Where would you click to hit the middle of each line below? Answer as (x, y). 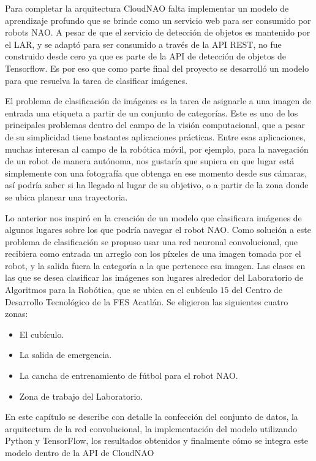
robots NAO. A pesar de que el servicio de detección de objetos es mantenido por (158, 32)
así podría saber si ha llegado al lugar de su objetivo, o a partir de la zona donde (157, 185)
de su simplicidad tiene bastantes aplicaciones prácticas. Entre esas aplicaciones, (155, 136)
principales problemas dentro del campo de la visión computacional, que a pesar (155, 125)
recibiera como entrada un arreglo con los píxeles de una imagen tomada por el (153, 253)
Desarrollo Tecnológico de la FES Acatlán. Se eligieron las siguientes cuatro (147, 301)
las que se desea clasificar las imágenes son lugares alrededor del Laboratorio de (154, 277)
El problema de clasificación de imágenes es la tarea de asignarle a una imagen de (158, 101)
